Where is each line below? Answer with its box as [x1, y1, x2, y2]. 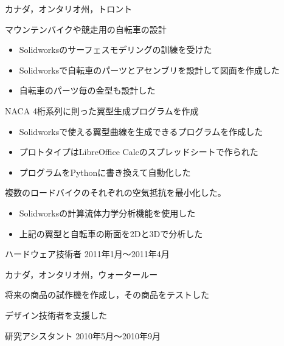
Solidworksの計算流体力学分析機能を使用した [19, 206, 196, 219]
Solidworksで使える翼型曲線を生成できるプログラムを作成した [19, 125, 263, 137]
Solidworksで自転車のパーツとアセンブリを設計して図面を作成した [19, 63, 280, 76]
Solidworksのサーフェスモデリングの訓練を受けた [19, 43, 212, 56]
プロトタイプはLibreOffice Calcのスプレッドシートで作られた [19, 145, 258, 158]
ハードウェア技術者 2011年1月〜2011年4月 [5, 247, 170, 260]
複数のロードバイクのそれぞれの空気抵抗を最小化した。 [5, 186, 226, 199]
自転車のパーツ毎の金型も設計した [19, 84, 156, 97]
